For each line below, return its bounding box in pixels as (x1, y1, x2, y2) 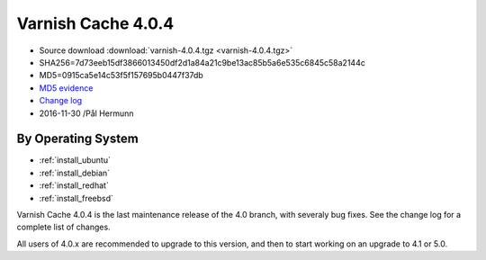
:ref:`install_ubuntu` (39, 155, 112, 166)
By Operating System (16, 131, 139, 147)
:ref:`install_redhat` (39, 180, 110, 191)
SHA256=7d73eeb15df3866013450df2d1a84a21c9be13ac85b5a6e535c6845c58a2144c (39, 57, 366, 67)
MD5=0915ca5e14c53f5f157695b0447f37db (39, 70, 204, 81)
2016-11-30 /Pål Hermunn (39, 108, 134, 119)
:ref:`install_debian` (39, 167, 111, 178)
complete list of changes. (16, 221, 112, 233)
